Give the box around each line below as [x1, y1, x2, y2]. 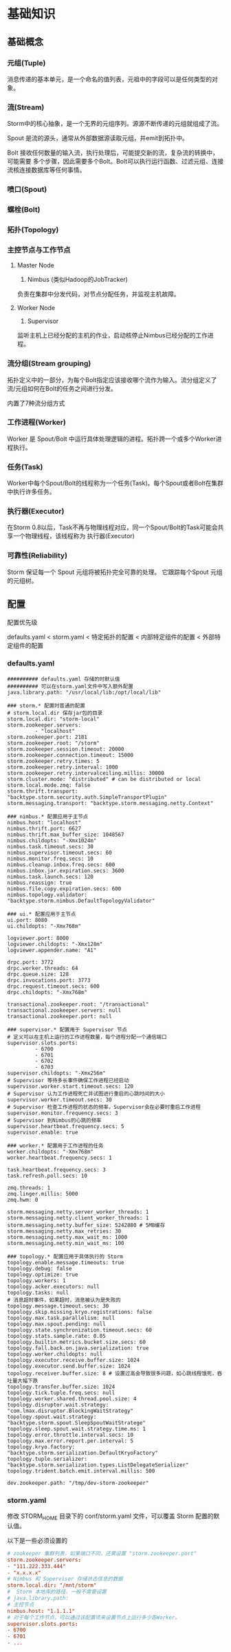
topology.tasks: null [7, 1289, 69, 1296]
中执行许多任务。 [7, 487, 56, 496]
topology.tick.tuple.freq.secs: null [7, 1389, 115, 1396]
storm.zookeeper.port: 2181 [7, 734, 88, 740]
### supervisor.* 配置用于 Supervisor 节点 [7, 1026, 127, 1033]
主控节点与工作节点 [7, 245, 71, 254]
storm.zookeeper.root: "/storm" [7, 740, 100, 747]
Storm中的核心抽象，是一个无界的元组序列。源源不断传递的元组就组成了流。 [7, 120, 223, 128]
